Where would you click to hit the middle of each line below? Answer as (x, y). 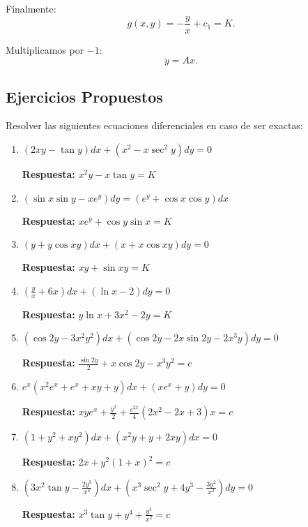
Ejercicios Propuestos (84, 96)
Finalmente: (31, 8)
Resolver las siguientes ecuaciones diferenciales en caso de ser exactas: (154, 125)
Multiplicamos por (45, 49)
